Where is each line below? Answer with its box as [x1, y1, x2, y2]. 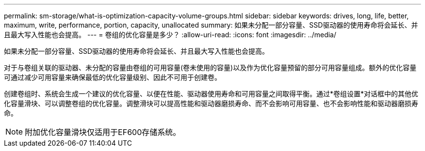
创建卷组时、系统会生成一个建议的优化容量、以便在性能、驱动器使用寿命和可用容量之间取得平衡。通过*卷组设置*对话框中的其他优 [4, 90, 419, 98]
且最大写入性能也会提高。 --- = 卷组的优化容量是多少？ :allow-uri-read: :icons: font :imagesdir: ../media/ [4, 30, 337, 39]
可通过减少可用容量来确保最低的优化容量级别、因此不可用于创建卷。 [4, 73, 221, 81]
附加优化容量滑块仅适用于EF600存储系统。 [25, 127, 181, 137]
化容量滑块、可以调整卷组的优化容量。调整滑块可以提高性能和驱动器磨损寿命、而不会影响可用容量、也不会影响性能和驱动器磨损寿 [4, 99, 418, 107]
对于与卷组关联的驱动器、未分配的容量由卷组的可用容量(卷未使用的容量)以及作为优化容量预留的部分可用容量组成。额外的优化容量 [4, 63, 417, 72]
